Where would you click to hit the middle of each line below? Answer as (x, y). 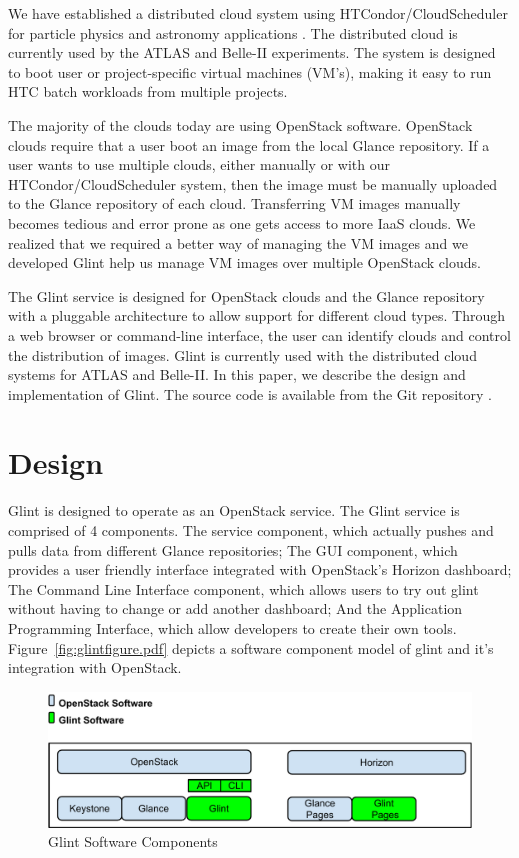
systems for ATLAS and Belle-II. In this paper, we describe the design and (237, 374)
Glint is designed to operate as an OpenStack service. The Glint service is (234, 510)
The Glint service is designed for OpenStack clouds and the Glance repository (246, 295)
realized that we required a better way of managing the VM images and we (238, 242)
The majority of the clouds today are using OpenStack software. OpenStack (240, 124)
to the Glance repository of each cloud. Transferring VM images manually (234, 203)
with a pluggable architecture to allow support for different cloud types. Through (257, 315)
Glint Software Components (133, 841)
